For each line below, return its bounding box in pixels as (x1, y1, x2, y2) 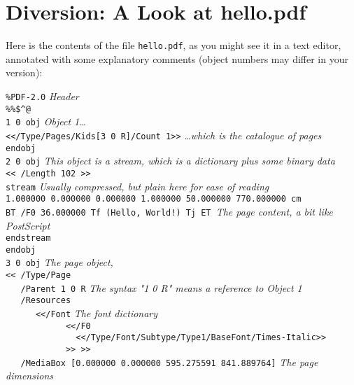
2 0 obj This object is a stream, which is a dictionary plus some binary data (6, 153, 335, 168)
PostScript (6, 218, 50, 232)
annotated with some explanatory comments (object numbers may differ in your (6, 51, 348, 66)
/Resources (20, 295, 71, 306)
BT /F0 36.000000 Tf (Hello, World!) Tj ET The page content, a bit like (6, 204, 333, 218)
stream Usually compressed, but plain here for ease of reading (6, 178, 269, 193)
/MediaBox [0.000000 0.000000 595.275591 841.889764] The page (20, 354, 318, 369)
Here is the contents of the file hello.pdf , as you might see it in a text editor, (6, 38, 341, 52)
